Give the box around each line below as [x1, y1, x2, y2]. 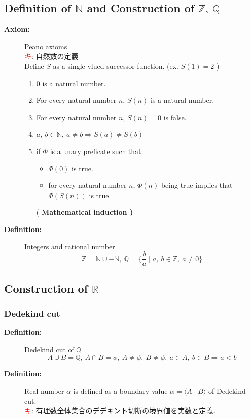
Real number [24, 385, 64, 396]
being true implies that [161, 180, 233, 191]
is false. [163, 111, 187, 122]
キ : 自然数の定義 [24, 51, 79, 61]
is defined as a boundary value [73, 385, 168, 396]
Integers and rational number [24, 241, 115, 251]
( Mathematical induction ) [36, 207, 133, 217]
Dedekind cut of [24, 344, 74, 354]
